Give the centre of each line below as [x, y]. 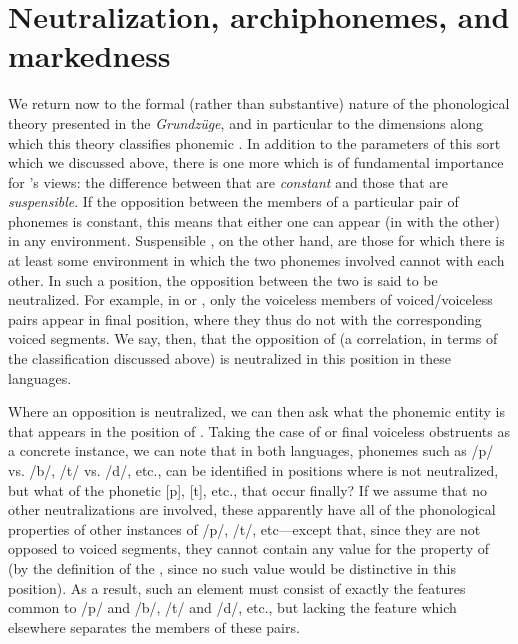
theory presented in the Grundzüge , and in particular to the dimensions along [245, 122]
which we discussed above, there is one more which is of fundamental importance [256, 162]
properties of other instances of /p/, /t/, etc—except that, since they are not [244, 528]
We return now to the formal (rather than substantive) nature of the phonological [259, 103]
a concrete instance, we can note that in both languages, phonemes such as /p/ [251, 450]
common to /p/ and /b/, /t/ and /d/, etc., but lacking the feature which [232, 607]
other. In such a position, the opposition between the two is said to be [223, 279]
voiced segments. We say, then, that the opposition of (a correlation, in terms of [253, 338]
